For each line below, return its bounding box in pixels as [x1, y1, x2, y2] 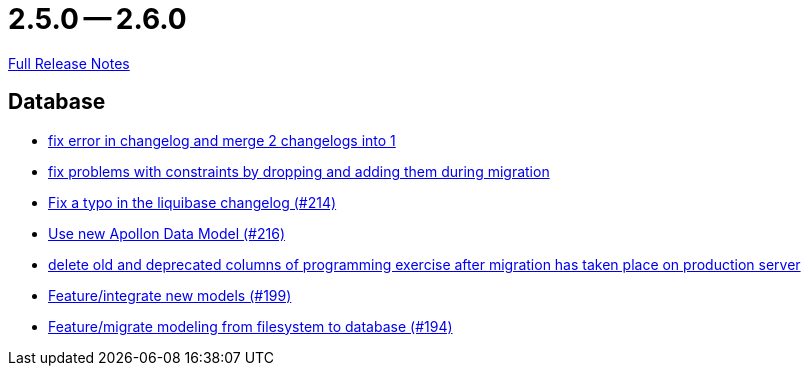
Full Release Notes [8, 54, 130, 72]
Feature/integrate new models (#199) [48, 286, 292, 304]
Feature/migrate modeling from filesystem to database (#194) [48, 317, 453, 335]
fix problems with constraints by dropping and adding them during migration [48, 162, 550, 180]
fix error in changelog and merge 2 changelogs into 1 [48, 131, 396, 149]
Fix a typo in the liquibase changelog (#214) [48, 193, 337, 211]
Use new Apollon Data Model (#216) [48, 224, 286, 242]
